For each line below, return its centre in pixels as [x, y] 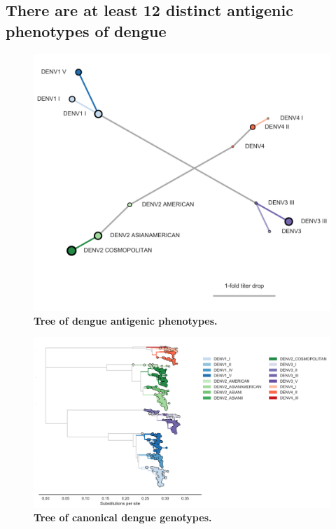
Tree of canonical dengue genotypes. [123, 517]
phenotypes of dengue [86, 30]
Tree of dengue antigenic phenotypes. [126, 320]
